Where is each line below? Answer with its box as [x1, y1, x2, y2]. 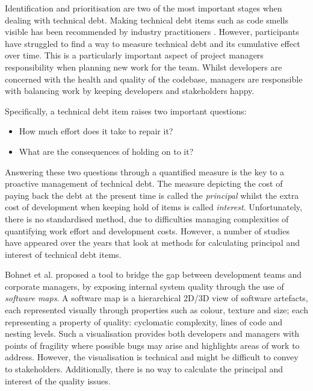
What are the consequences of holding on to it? [19, 145, 194, 157]
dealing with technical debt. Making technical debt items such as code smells [5, 13, 288, 26]
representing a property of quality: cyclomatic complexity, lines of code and [5, 315, 283, 328]
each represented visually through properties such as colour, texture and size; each [5, 304, 308, 316]
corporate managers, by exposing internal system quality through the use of [5, 280, 284, 292]
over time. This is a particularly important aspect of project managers [5, 49, 264, 61]
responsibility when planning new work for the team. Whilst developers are [5, 60, 282, 73]
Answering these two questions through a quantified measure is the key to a [5, 165, 285, 178]
